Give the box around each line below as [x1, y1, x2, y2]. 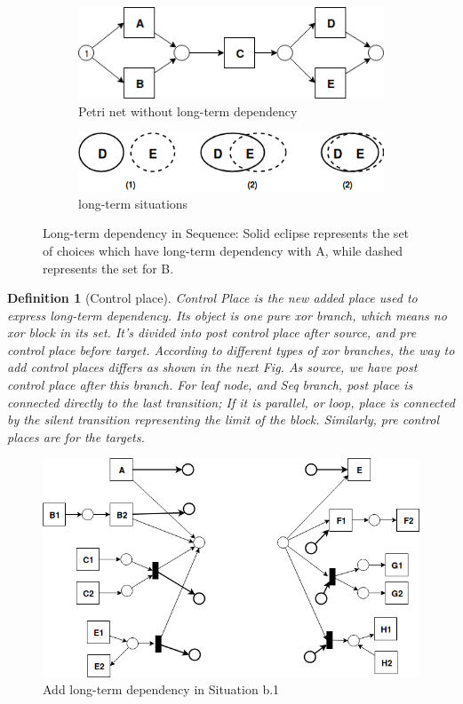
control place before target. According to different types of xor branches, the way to [7, 340, 455, 359]
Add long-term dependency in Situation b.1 [43, 680, 280, 699]
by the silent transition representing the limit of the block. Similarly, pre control [7, 410, 439, 429]
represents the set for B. [43, 258, 174, 277]
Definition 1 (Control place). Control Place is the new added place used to [7, 289, 418, 307]
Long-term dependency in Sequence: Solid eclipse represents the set [43, 224, 410, 242]
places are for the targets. [7, 427, 145, 446]
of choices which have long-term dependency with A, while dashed [43, 241, 403, 259]
